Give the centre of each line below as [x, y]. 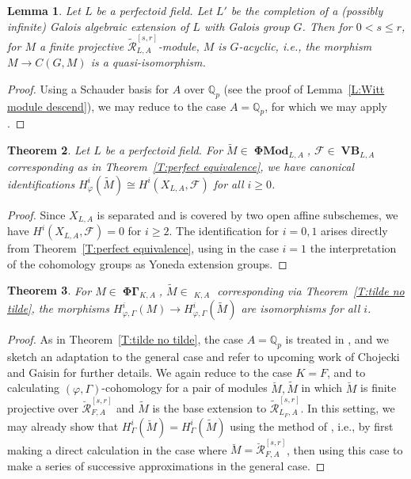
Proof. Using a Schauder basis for [88, 88]
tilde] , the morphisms [59, 308]
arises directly [354, 231]
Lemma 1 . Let [44, 10]
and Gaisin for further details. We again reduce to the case [150, 372]
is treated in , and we [337, 339]
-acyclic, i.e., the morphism [305, 46]
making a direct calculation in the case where [117, 449]
